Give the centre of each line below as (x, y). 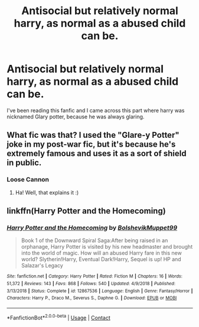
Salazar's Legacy (42, 266)
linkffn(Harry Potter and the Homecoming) (86, 211)
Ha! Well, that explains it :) (47, 192)
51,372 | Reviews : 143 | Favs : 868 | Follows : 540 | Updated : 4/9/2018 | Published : (91, 283)
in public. (24, 163)
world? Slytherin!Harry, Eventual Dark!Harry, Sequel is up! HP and (101, 259)
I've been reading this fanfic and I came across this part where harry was (96, 110)
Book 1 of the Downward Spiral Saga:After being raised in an (94, 240)
